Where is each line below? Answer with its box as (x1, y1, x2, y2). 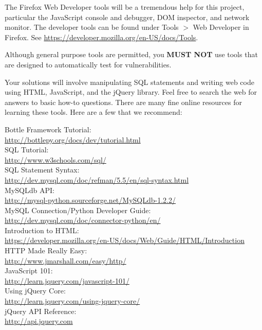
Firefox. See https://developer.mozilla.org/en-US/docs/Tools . (5, 31, 198, 42)
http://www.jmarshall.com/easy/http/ (5, 255, 126, 266)
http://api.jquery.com (5, 316, 73, 326)
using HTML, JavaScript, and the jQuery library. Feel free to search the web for (5, 86, 257, 97)
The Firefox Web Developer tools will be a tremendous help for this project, (5, 2, 245, 12)
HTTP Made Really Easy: (5, 245, 87, 256)
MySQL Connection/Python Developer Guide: (5, 204, 151, 215)
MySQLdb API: (5, 184, 54, 195)
